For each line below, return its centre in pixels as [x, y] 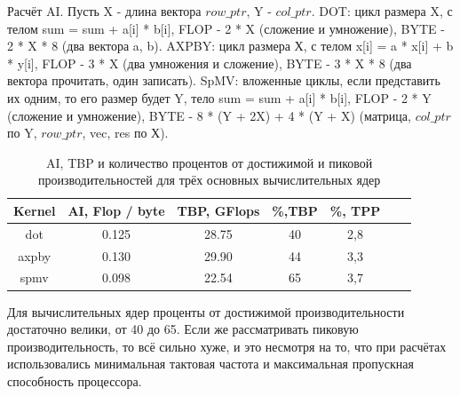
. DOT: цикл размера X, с [382, 11]
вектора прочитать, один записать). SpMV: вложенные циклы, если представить [224, 80]
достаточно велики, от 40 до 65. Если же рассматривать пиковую [183, 329]
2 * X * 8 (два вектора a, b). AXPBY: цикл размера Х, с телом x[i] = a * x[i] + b [230, 46]
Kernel [35, 210]
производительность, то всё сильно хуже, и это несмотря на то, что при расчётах [227, 346]
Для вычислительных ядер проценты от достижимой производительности [206, 311]
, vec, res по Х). [125, 133]
